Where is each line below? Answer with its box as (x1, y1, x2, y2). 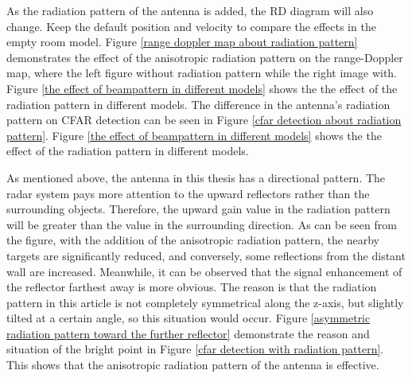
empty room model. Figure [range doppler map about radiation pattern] (6, 33, 358, 50)
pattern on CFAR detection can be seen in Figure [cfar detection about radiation (6, 111, 402, 128)
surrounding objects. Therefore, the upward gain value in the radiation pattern (6, 201, 391, 217)
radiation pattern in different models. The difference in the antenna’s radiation (6, 95, 391, 112)
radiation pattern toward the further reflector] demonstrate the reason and (6, 325, 370, 341)
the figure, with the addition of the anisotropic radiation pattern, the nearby (6, 232, 379, 248)
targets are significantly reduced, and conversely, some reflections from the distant (6, 247, 406, 263)
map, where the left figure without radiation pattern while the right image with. (6, 64, 398, 81)
